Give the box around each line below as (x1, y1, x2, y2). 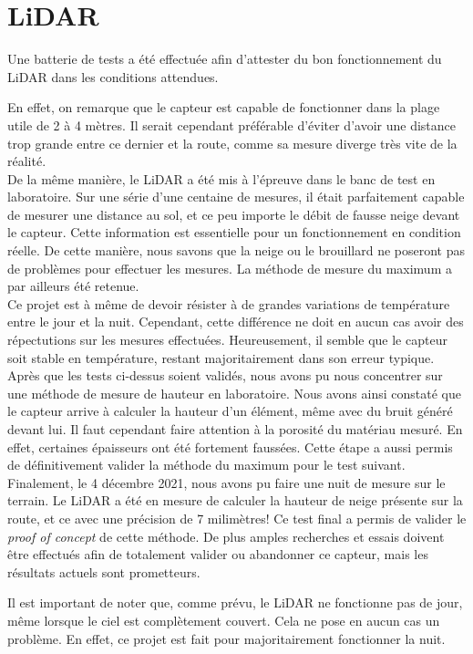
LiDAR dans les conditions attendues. (7, 67, 219, 86)
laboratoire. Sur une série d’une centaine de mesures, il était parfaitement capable (7, 187, 465, 206)
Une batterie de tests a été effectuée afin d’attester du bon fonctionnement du (7, 49, 442, 68)
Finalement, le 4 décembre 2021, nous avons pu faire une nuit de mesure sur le (7, 472, 446, 492)
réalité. (7, 151, 46, 171)
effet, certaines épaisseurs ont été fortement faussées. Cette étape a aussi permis (7, 437, 453, 456)
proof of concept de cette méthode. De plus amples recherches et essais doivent (7, 526, 445, 545)
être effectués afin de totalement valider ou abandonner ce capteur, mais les (7, 545, 428, 564)
